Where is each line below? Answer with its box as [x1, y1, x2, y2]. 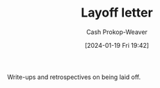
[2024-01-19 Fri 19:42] [84, 41, 150, 49]
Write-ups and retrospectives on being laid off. [7, 73, 141, 81]
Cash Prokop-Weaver [86, 28, 148, 36]
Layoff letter [81, 5, 153, 21]
